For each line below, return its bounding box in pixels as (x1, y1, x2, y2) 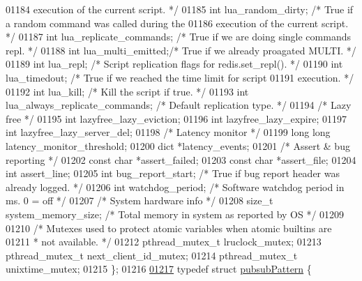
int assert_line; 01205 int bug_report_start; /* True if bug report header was (6, 166, 340, 181)
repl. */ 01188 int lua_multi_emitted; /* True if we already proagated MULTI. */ (6, 43, 356, 57)
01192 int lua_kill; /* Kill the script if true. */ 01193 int (6, 84, 249, 98)
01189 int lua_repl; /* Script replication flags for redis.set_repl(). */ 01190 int (6, 56, 343, 71)
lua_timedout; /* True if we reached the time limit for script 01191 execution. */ (6, 70, 354, 84)
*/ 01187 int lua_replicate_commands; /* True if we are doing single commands (6, 29, 351, 44)
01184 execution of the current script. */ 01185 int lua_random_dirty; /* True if (6, 2, 354, 16)
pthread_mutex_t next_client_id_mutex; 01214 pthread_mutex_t (6, 248, 298, 262)
